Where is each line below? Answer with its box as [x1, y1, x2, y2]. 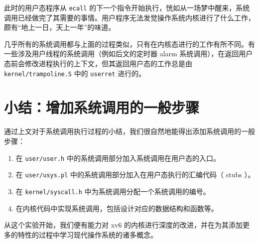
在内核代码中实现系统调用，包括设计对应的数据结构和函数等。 [15, 203, 218, 213]
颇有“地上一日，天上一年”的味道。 [4, 22, 116, 32]
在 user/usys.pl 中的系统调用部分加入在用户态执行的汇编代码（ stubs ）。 [15, 169, 255, 180]
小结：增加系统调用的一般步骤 [4, 97, 200, 118]
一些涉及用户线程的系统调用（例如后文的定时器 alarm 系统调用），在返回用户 [4, 48, 253, 59]
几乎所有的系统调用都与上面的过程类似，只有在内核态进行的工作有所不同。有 [4, 38, 255, 49]
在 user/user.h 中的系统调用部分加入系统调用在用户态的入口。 [15, 152, 220, 163]
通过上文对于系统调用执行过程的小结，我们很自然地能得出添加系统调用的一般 [4, 126, 255, 136]
